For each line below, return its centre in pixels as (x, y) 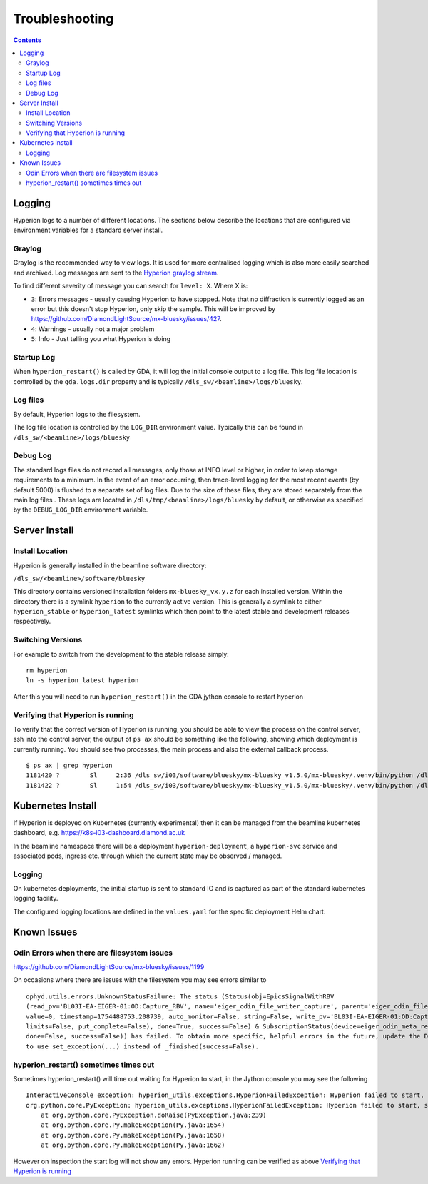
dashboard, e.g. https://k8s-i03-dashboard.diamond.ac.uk (99, 833)
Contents (27, 40)
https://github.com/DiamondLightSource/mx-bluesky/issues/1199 (109, 967)
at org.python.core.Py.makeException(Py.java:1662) (133, 1145)
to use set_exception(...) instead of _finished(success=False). (143, 1046)
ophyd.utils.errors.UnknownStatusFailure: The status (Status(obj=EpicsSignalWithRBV (180, 996)
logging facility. (36, 899)
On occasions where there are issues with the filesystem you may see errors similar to (140, 980)
